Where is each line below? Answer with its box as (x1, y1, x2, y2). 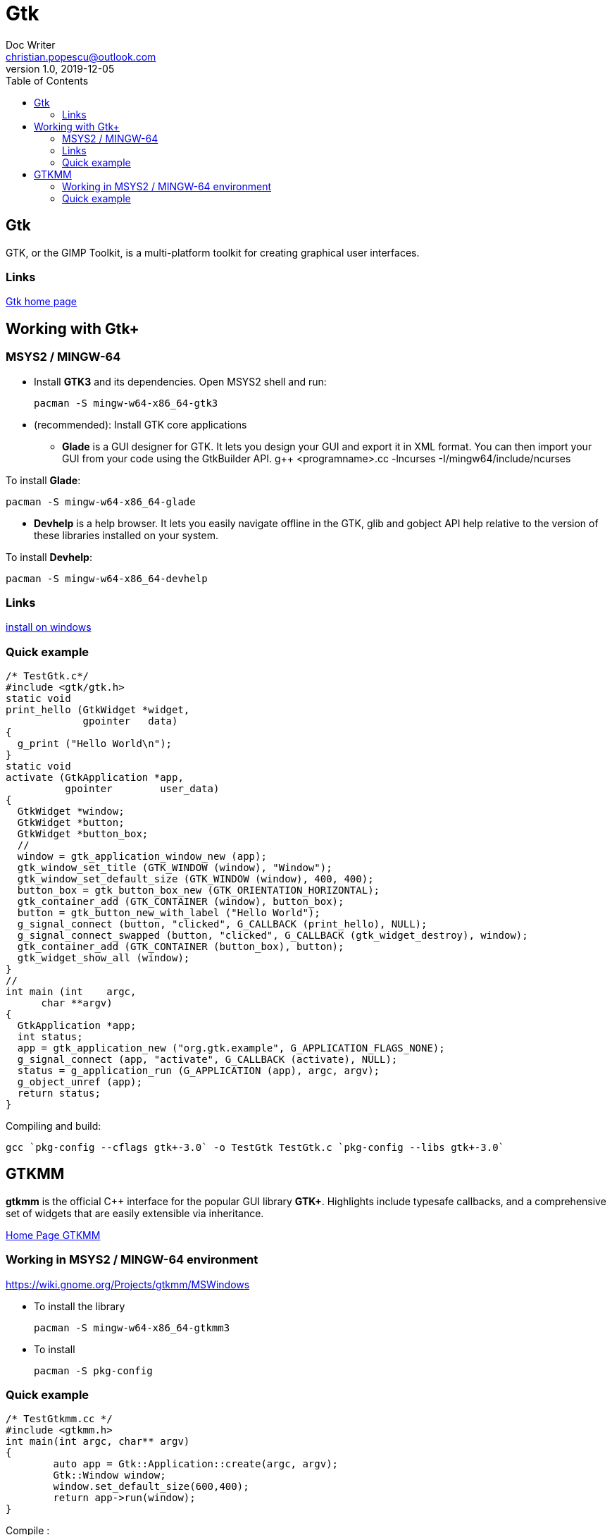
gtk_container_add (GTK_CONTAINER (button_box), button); (17, 941, 344, 953)
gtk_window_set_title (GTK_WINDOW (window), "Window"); (17, 862, 332, 874)
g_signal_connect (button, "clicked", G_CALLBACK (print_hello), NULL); (17, 918, 427, 930)
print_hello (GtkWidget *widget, (6, 704, 190, 716)
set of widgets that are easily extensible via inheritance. (6, 1207, 264, 1219)
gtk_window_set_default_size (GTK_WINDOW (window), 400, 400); (17, 873, 374, 885)
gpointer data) (82, 715, 178, 727)
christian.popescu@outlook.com (6, 50, 156, 63)
